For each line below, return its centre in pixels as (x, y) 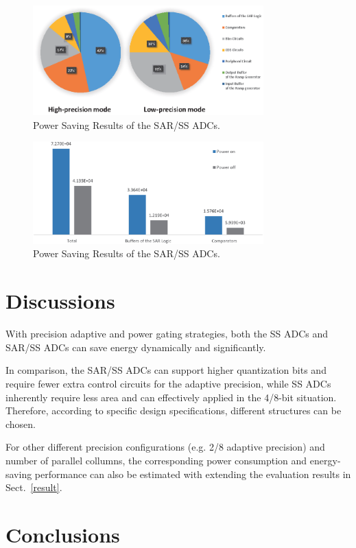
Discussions (60, 301)
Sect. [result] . (34, 487)
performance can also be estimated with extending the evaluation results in (193, 474)
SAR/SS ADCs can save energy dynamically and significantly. (136, 347)
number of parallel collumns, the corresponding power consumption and (156, 460)
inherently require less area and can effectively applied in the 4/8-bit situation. (171, 397)
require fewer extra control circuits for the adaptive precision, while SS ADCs (168, 383)
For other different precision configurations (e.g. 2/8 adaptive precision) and (165, 447)
